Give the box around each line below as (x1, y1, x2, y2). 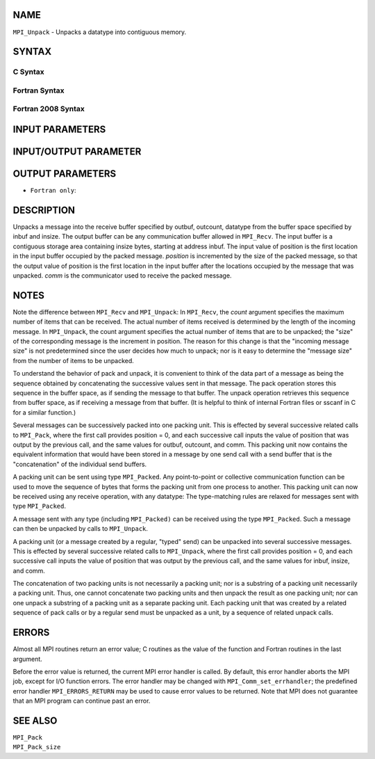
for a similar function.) (12, 408, 76, 417)
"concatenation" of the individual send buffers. (12, 460, 147, 468)
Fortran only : (30, 186, 76, 195)
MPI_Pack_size (12, 743, 61, 751)
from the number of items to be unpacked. (12, 356, 135, 365)
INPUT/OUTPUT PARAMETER (12, 146, 142, 158)
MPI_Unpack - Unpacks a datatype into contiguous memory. (12, 28, 187, 36)
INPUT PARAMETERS (12, 124, 106, 136)
